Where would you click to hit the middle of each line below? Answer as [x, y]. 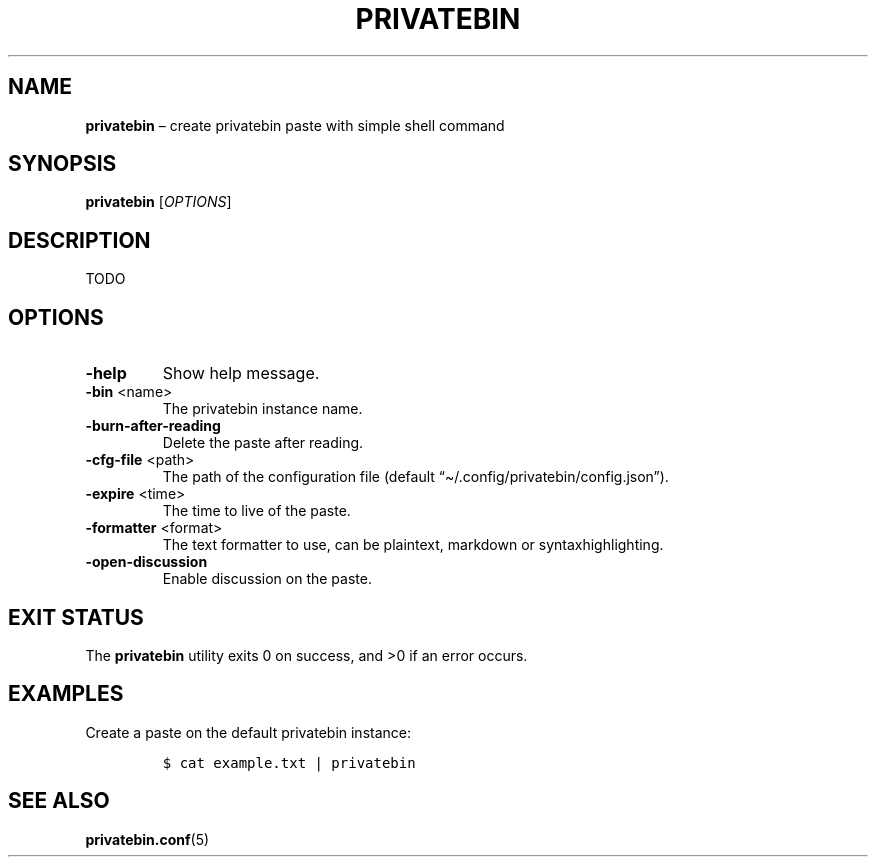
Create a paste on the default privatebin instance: [248, 732]
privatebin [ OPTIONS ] [158, 202]
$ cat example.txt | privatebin [289, 762]
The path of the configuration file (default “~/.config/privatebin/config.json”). [415, 477]
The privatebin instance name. [262, 409]
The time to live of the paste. [256, 511]
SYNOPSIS [62, 164]
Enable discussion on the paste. [267, 579]
